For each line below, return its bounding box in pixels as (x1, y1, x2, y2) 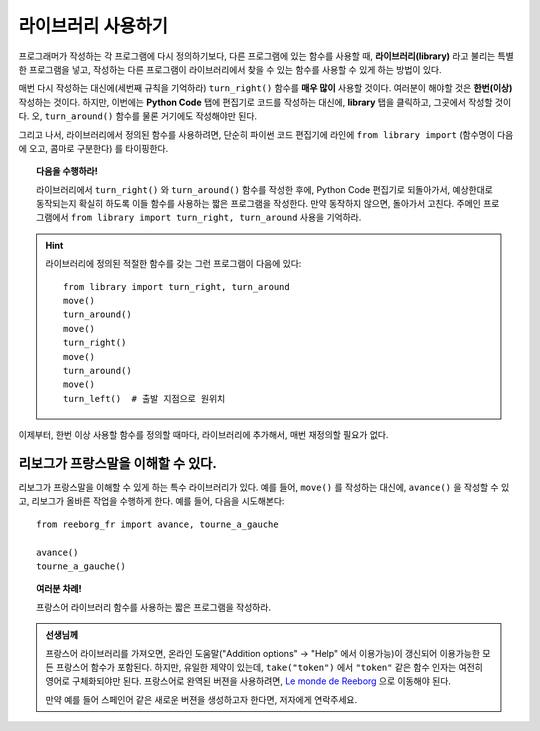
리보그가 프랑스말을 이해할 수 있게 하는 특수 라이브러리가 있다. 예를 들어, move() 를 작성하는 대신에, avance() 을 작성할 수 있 (18, 481, 510, 494)
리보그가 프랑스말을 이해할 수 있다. (18, 455, 217, 472)
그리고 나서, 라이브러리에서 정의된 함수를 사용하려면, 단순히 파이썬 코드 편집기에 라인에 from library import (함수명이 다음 (18, 128, 514, 140)
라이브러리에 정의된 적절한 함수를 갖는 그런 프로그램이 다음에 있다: (45, 258, 302, 270)
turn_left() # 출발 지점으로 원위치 (63, 393, 226, 404)
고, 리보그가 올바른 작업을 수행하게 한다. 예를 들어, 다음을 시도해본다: (18, 495, 285, 507)
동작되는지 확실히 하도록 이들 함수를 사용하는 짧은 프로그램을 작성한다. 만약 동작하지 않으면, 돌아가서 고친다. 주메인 (36, 198, 482, 210)
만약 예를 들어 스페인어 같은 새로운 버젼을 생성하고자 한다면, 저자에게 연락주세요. (45, 693, 358, 705)
